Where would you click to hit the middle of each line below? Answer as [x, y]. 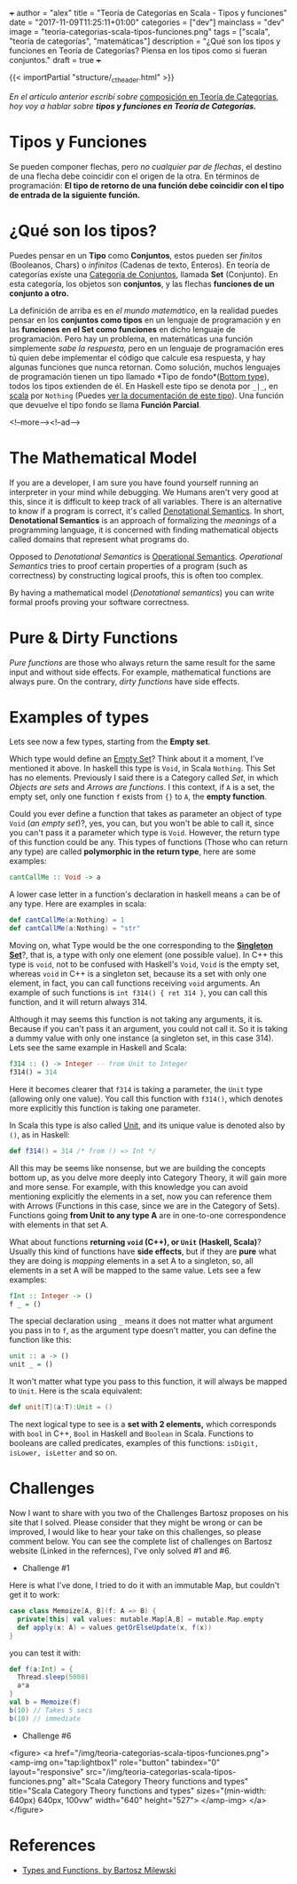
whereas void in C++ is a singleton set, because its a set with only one [138, 974]
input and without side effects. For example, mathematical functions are [140, 672]
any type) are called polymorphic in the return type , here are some [133, 851]
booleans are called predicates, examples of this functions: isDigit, [134, 1443]
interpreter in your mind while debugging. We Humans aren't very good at [144, 491]
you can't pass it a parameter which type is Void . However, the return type [145, 833]
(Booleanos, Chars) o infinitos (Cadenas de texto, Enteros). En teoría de [140, 265]
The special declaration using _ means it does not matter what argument [141, 1321]
